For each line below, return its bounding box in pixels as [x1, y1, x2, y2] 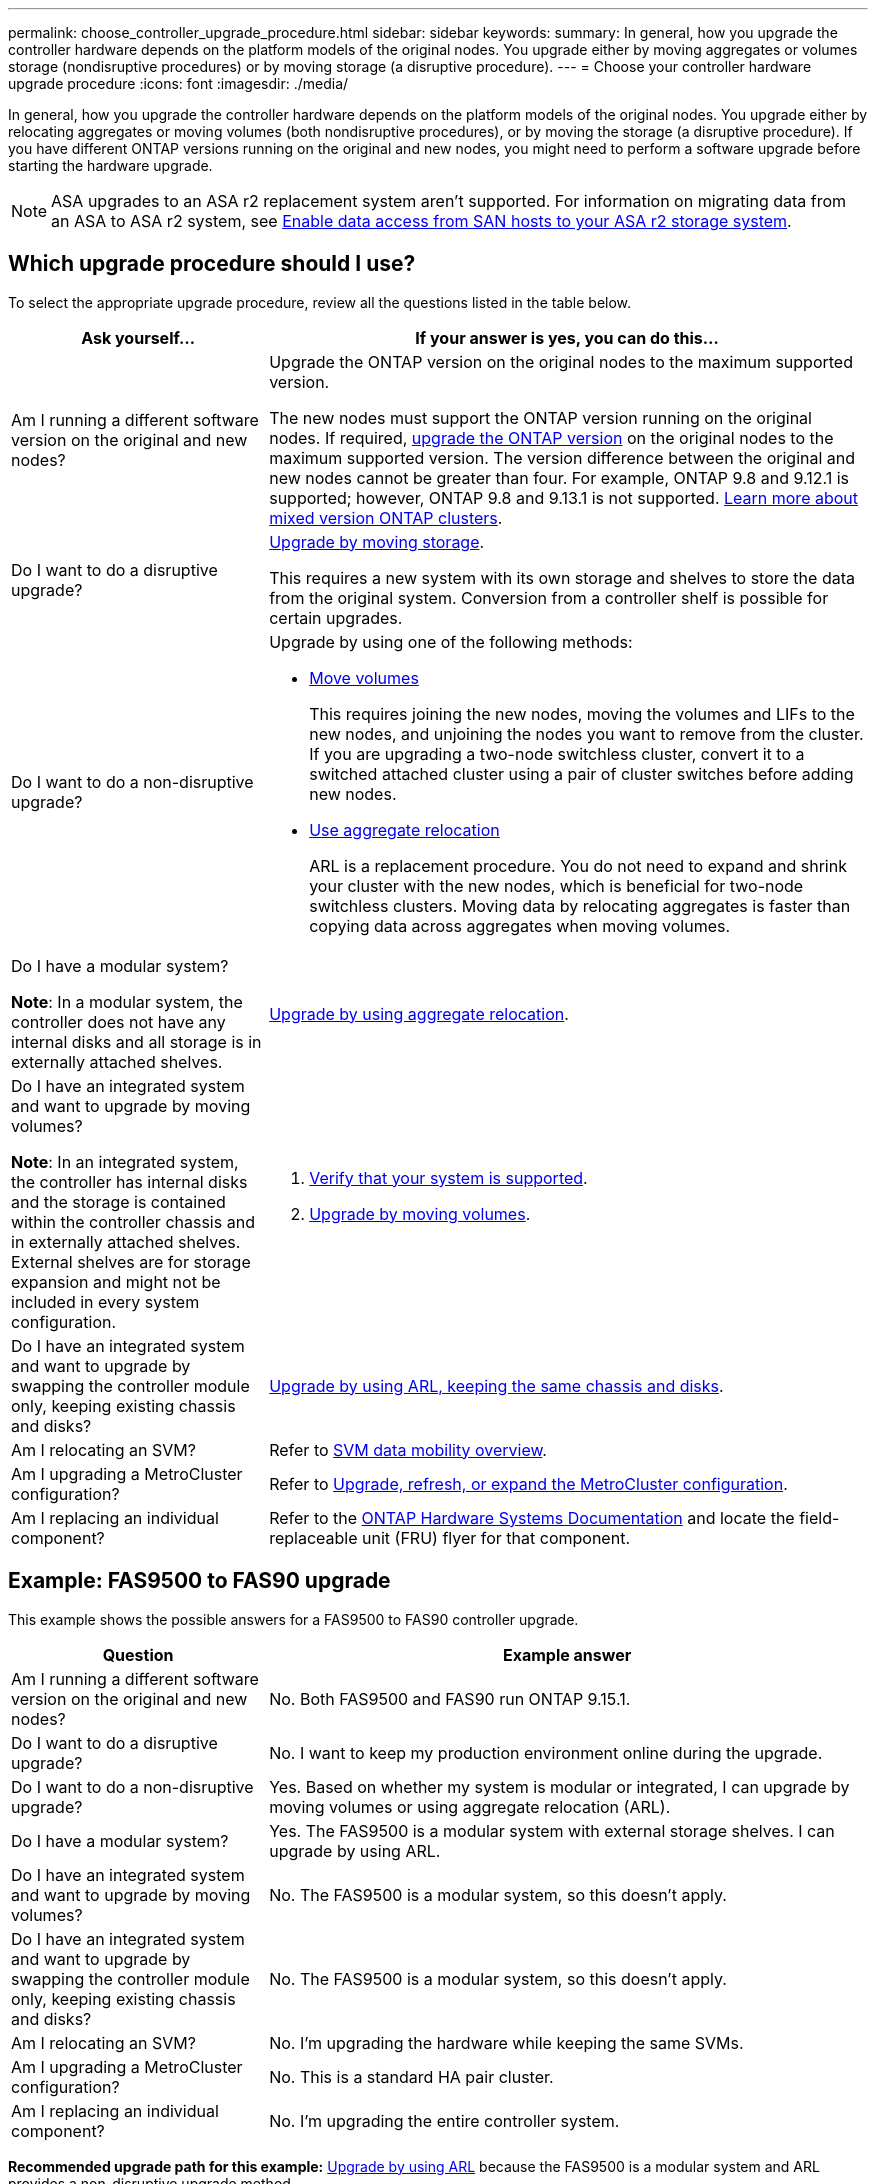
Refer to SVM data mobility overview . [269, 1439, 547, 1460]
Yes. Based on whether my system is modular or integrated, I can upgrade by [269, 1776, 850, 1797]
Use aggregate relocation [309, 819, 500, 840]
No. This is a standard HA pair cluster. [269, 2066, 554, 2087]
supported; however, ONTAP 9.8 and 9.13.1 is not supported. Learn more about [269, 487, 859, 508]
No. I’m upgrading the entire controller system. [269, 2110, 620, 2131]
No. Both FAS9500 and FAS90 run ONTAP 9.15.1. [269, 1688, 631, 1709]
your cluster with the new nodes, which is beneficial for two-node [309, 875, 804, 896]
